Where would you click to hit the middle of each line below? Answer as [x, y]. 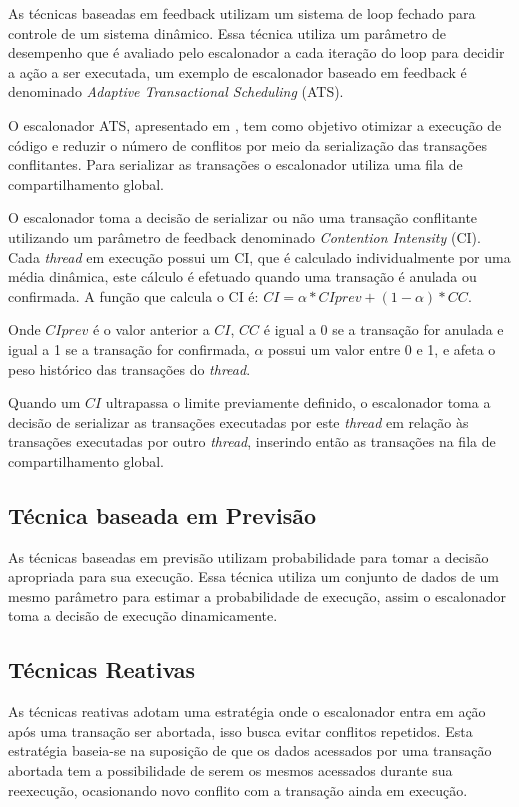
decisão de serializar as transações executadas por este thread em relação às [238, 421]
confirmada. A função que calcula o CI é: [133, 295]
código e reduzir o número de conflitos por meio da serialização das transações [247, 144]
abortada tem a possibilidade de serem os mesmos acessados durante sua [230, 770]
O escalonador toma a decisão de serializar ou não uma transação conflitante [243, 217]
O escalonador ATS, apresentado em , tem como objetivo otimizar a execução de [255, 124]
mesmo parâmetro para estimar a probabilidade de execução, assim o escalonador [257, 595]
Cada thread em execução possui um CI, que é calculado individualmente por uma [259, 256]
